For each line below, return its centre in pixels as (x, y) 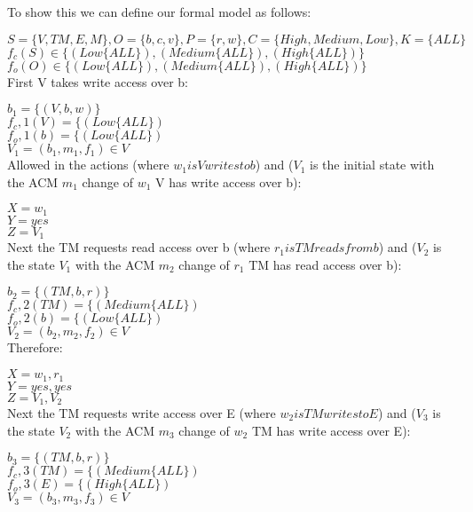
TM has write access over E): (331, 430)
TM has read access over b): (325, 264)
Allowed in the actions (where (88, 165)
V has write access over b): (229, 181)
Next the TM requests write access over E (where (142, 412)
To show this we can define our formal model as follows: (159, 12)
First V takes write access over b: (98, 81)
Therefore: (35, 347)
